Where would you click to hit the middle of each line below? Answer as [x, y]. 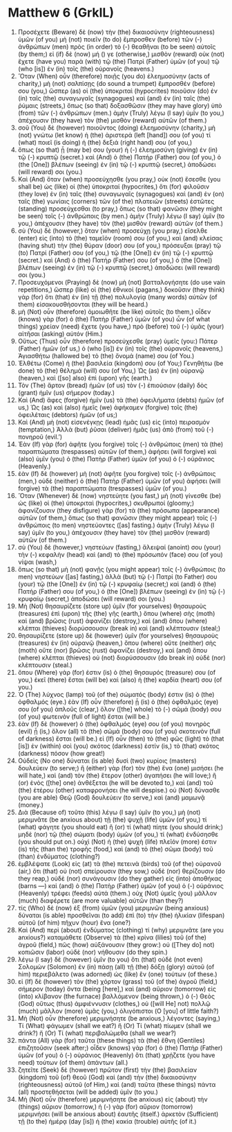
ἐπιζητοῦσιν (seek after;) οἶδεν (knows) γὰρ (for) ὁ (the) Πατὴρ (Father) [120, 1047]
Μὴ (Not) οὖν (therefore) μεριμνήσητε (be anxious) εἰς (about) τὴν [113, 1099]
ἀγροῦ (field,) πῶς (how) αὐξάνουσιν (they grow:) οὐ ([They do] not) [116, 944]
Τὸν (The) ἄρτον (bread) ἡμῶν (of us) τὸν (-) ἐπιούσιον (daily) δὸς [113, 385]
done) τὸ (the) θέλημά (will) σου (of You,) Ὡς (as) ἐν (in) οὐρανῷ [111, 370]
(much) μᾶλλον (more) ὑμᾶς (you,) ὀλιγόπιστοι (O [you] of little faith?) [118, 1011]
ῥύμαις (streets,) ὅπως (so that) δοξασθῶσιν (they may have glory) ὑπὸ [120, 105]
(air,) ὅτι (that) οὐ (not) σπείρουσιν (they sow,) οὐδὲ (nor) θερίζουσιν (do [121, 871]
